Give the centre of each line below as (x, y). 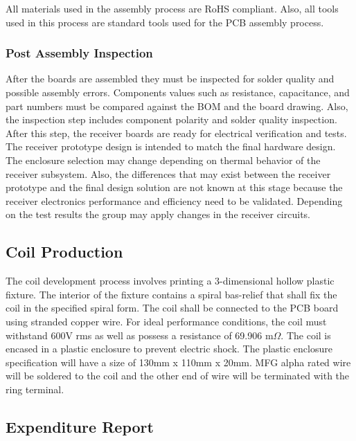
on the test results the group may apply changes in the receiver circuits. (158, 214)
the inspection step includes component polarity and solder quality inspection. (171, 119)
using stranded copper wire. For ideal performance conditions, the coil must (166, 321)
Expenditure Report (80, 426)
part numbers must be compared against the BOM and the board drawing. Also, (177, 106)
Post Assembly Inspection (79, 53)
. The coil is (306, 335)
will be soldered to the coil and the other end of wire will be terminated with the (178, 376)
